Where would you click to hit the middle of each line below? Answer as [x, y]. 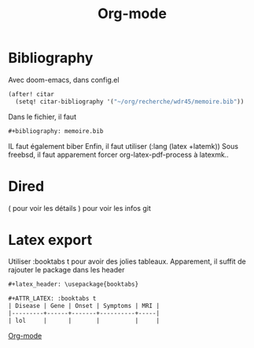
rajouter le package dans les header [66, 270]
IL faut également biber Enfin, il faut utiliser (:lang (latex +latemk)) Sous [123, 146]
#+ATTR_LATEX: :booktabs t [52, 299]
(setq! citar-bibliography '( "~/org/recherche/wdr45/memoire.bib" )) [130, 102]
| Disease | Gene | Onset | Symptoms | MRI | [84, 306]
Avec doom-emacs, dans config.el [64, 80]
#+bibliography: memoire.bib [56, 131]
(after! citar [31, 94]
